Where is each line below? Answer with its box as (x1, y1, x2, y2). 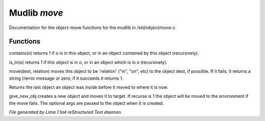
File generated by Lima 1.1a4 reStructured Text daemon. (9, 109, 122, 115)
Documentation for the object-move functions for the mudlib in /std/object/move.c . (9, 25, 177, 30)
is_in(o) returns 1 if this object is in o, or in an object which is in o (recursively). (9, 59, 168, 65)
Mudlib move (9, 7, 63, 18)
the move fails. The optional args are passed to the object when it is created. (9, 100, 164, 106)
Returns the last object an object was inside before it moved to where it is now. (9, 84, 168, 91)
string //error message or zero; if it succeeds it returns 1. (9, 75, 124, 81)
